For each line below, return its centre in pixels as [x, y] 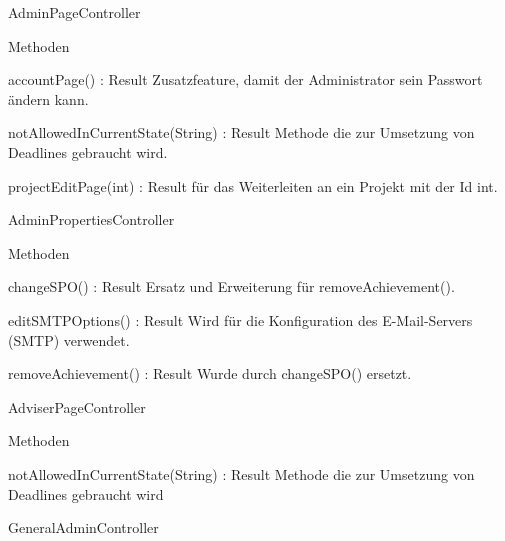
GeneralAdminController [83, 527]
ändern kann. [48, 98]
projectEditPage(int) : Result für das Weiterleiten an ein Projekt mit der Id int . [253, 185]
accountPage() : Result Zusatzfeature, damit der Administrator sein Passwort [245, 79]
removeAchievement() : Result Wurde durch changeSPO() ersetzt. [210, 373]
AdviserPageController [77, 406]
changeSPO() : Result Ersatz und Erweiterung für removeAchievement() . [231, 286]
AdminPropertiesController [91, 219]
